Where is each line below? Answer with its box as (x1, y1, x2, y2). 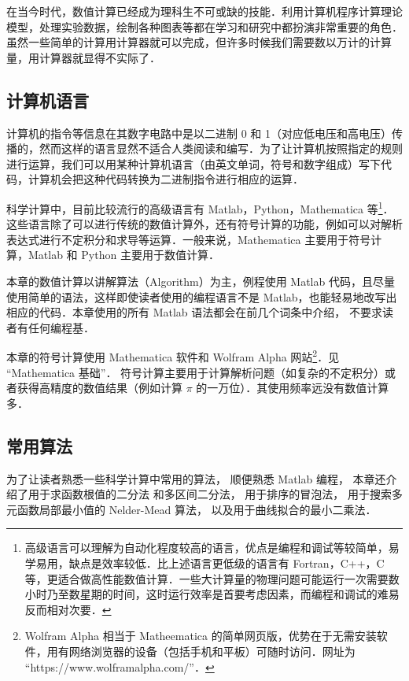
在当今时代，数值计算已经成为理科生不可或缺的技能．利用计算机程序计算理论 (6, 3, 403, 19)
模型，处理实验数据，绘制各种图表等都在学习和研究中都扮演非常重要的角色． (6, 18, 403, 35)
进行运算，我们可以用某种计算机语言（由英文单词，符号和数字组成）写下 (6, 155, 381, 172)
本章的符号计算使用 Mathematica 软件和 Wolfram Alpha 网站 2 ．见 (6, 346, 340, 365)
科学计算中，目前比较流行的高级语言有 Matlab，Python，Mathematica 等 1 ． (6, 198, 394, 217)
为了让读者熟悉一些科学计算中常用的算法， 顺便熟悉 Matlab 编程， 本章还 (6, 470, 386, 487)
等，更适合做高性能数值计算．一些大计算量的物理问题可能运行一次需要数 (24, 570, 400, 587)
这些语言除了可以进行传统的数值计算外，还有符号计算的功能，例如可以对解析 (6, 216, 403, 232)
